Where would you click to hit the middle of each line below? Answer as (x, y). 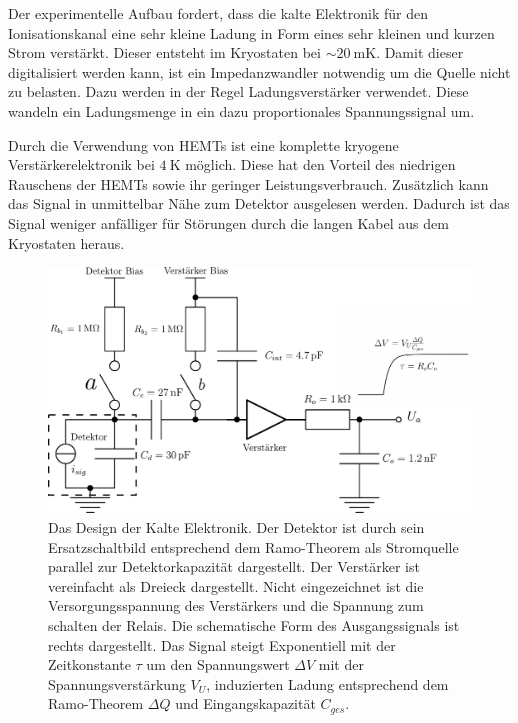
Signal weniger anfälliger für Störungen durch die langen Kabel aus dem (228, 222)
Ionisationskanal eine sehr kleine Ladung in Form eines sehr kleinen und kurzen (251, 32)
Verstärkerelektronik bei (81, 164)
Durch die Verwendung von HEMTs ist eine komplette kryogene (203, 144)
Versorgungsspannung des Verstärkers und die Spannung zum (236, 605)
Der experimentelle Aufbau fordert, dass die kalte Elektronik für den (218, 13)
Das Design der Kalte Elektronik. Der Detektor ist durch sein (236, 527)
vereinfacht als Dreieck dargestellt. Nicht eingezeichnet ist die (236, 585)
